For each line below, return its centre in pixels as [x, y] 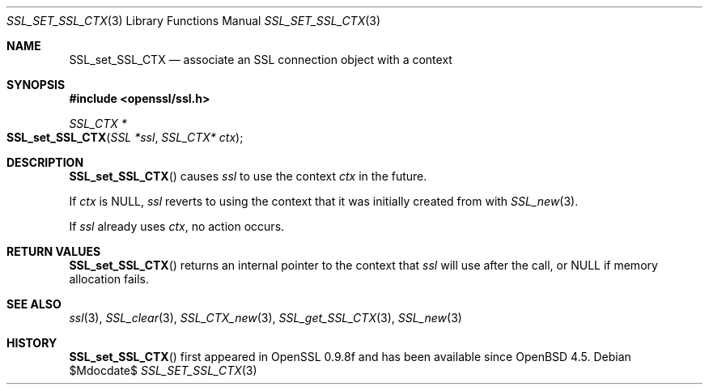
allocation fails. [109, 279]
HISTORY [32, 343]
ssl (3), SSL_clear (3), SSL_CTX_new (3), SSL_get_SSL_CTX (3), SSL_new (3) [265, 318]
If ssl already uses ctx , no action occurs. [177, 226]
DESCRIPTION [45, 162]
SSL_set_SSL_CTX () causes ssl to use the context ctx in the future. [248, 176]
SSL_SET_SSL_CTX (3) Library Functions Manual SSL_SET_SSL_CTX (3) [194, 21]
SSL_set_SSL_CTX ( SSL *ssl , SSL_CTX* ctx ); [125, 137]
